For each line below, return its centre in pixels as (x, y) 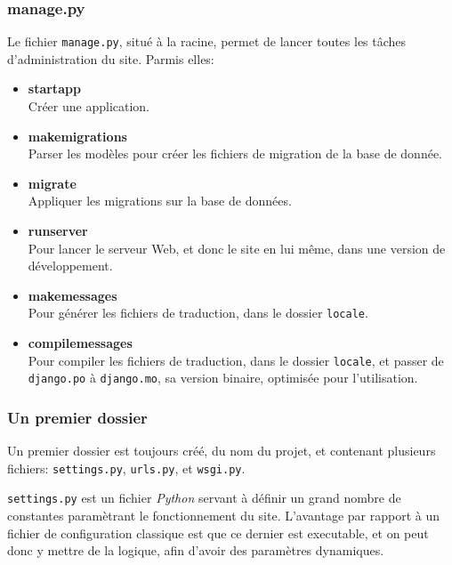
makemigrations (77, 136)
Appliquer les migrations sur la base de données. (160, 201)
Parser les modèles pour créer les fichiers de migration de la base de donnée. (235, 153)
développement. (70, 266)
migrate (52, 183)
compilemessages (80, 343)
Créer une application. (89, 106)
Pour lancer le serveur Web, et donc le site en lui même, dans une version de (237, 248)
